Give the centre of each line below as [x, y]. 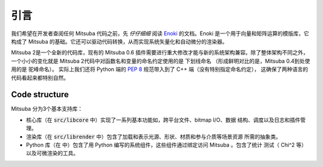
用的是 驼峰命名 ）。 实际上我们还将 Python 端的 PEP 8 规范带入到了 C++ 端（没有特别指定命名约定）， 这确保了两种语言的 [159, 69]
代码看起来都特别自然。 [40, 78]
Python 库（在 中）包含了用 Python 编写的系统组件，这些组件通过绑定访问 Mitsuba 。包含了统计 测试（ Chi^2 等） [167, 145]
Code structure [40, 95]
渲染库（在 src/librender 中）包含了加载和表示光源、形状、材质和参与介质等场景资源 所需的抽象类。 [153, 137]
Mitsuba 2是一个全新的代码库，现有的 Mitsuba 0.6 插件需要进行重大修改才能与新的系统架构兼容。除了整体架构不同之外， [160, 52]
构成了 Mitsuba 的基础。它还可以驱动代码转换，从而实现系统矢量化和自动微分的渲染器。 [119, 41]
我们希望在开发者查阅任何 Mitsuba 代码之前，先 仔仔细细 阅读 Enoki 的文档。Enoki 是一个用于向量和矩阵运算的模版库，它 [160, 33]
